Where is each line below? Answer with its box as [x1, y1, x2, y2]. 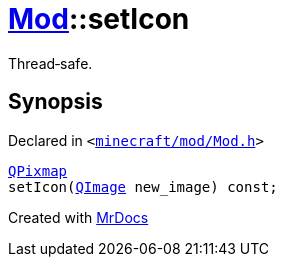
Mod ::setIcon [8, 2, 190, 36]
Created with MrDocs [8, 208, 149, 226]
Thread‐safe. [8, 54, 93, 72]
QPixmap [8, 162, 68, 179]
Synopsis [8, 89, 103, 115]
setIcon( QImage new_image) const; [8, 178, 278, 195]
